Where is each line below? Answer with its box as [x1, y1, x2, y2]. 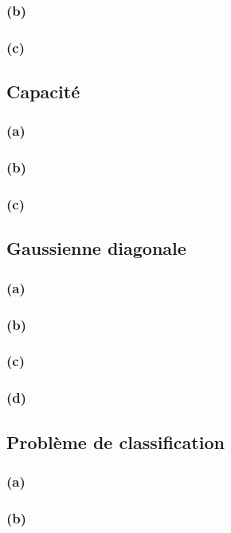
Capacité [6, 79, 80, 104]
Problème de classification [6, 429, 225, 454]
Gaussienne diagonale [6, 236, 186, 261]
